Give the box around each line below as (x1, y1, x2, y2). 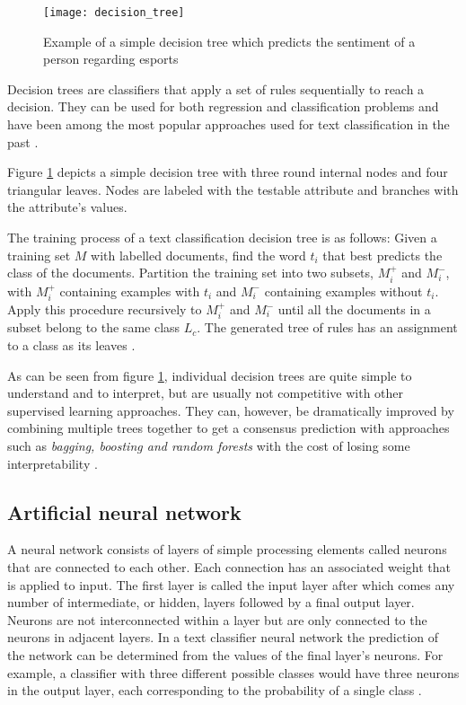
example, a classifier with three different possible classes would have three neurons (7, 663, 460, 682)
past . (7, 132, 39, 151)
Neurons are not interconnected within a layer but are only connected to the (7, 610, 427, 629)
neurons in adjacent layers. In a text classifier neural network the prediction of (7, 628, 439, 647)
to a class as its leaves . (7, 336, 136, 355)
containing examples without (264, 281, 423, 300)
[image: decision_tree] (43, 6, 185, 19)
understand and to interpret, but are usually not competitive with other (7, 383, 404, 402)
